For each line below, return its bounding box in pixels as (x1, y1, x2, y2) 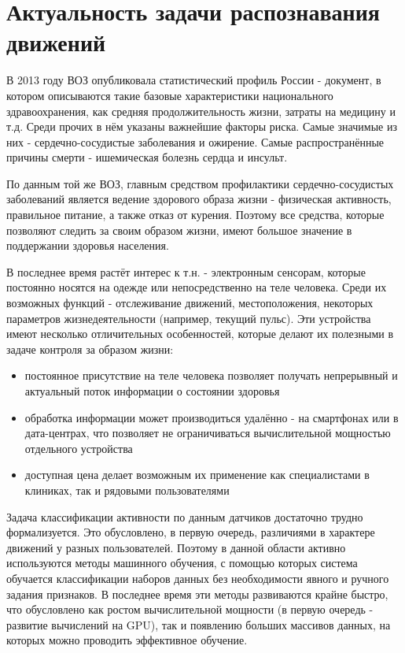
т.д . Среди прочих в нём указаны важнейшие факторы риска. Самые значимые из (6, 118, 397, 135)
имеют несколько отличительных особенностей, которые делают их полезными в (6, 325, 394, 342)
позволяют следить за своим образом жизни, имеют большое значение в (6, 221, 352, 238)
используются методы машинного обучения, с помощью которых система (6, 555, 358, 571)
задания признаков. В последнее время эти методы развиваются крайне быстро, (6, 585, 388, 602)
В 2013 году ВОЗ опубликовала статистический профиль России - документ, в (6, 72, 381, 88)
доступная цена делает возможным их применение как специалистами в (24, 466, 370, 483)
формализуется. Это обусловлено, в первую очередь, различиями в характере (6, 524, 375, 540)
